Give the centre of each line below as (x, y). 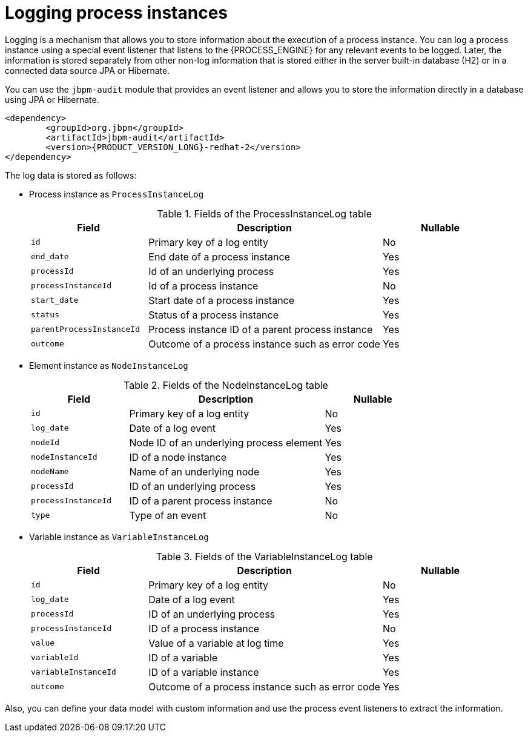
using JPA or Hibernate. (52, 99)
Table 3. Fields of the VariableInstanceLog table (264, 556)
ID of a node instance (178, 457)
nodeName (50, 472)
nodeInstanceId (64, 457)
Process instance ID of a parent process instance (261, 329)
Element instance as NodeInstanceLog (109, 365)
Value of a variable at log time (216, 643)
